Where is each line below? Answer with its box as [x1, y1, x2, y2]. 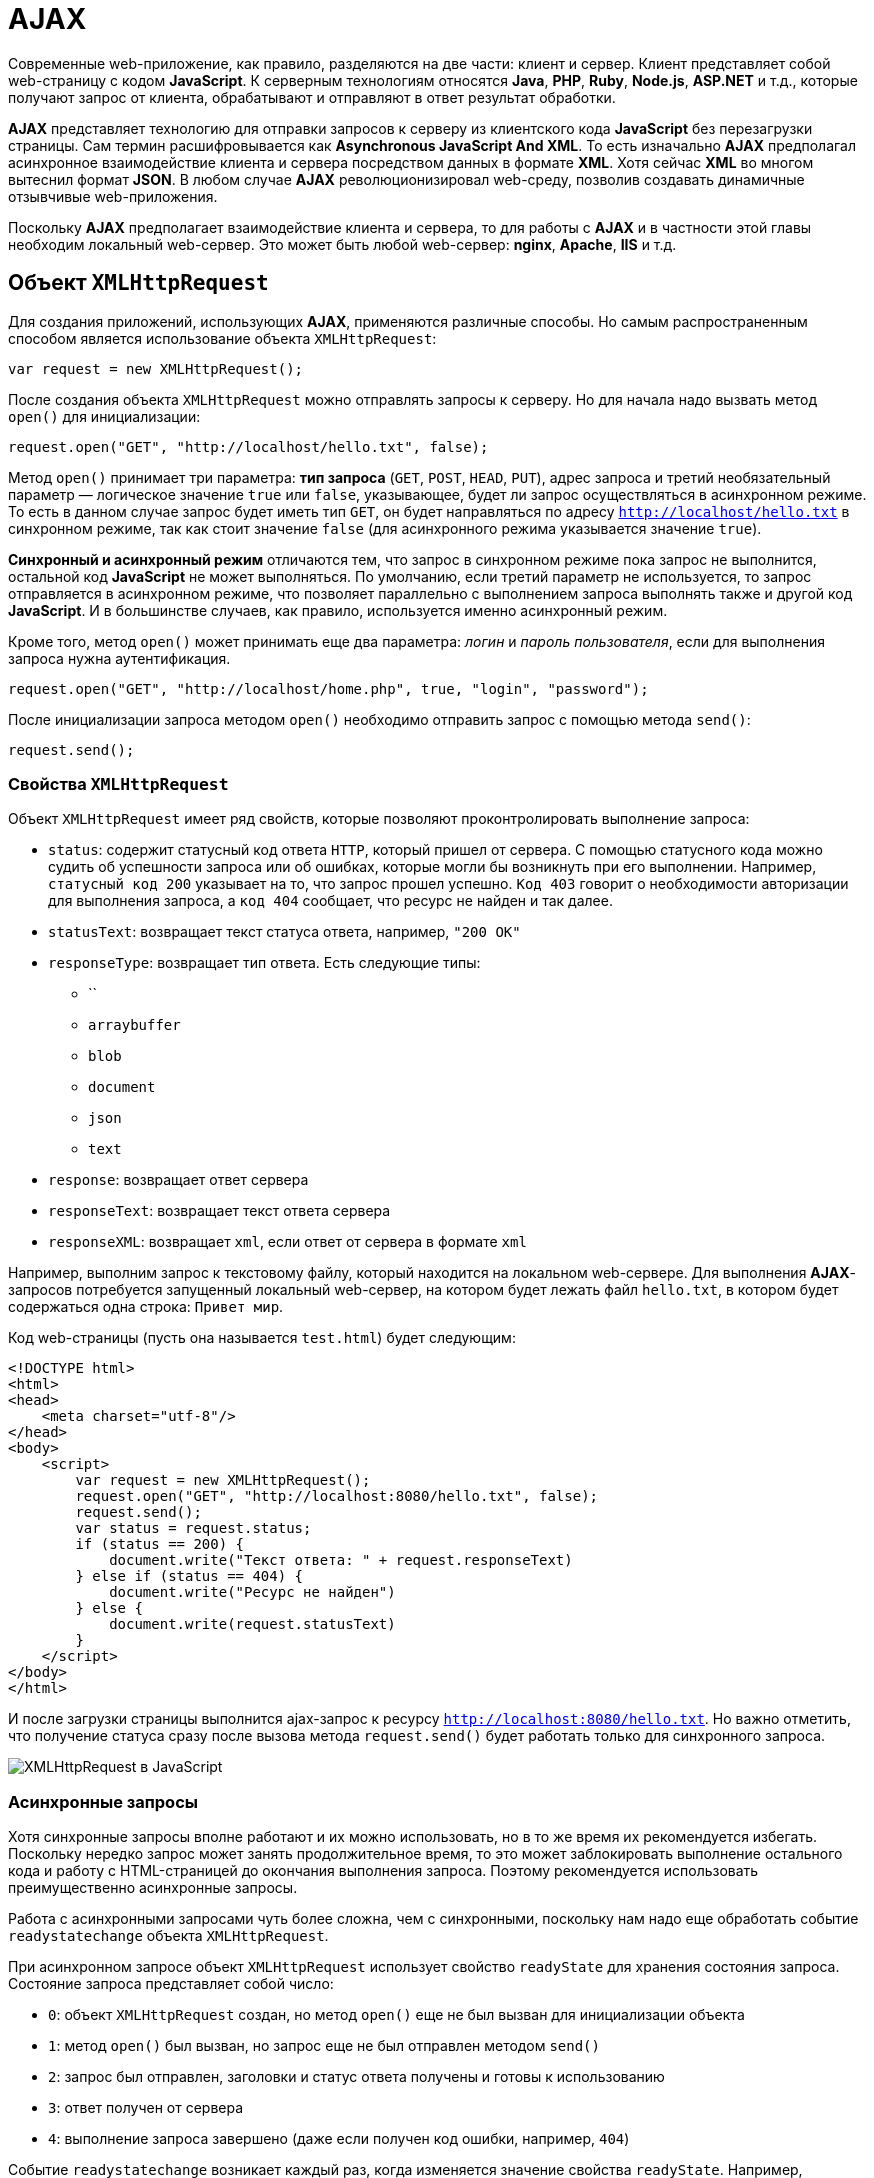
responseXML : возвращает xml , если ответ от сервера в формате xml [48, 1233, 527, 1251]
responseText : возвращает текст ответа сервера [48, 1202, 391, 1220]
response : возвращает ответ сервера [48, 1171, 309, 1189]
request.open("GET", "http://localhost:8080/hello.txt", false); [75, 1488, 599, 1505]
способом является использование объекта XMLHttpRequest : [8, 329, 437, 347]
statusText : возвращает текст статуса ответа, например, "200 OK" [48, 923, 521, 941]
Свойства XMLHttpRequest [8, 773, 229, 794]
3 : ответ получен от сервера [48, 2099, 244, 2117]
